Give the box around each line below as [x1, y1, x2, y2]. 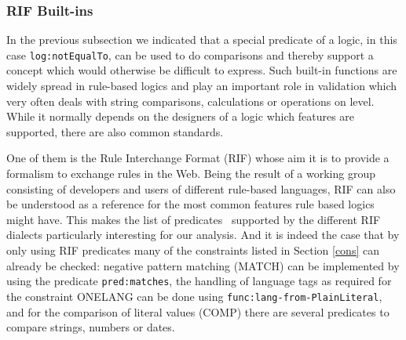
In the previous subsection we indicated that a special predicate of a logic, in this [6, 31, 397, 48]
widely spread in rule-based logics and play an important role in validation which [6, 78, 397, 94]
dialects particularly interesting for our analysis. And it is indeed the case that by [6, 226, 400, 243]
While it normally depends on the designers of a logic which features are [6, 108, 355, 125]
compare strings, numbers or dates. [6, 319, 175, 335]
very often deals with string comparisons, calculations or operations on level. [6, 92, 375, 109]
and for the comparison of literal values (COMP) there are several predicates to [6, 303, 390, 320]
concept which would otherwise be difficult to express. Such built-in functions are [6, 62, 397, 78]
